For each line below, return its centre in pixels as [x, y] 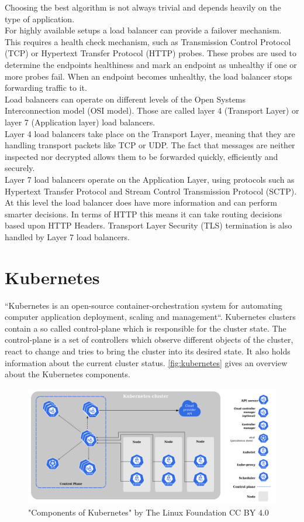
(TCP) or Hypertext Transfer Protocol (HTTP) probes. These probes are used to [151, 53]
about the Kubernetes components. [68, 374]
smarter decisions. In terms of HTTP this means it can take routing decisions [144, 214]
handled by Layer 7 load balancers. [67, 236]
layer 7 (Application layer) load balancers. [80, 122]
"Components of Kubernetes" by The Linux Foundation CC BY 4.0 [148, 512]
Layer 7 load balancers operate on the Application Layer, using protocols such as [150, 179]
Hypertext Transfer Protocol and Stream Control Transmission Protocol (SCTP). [151, 191]
